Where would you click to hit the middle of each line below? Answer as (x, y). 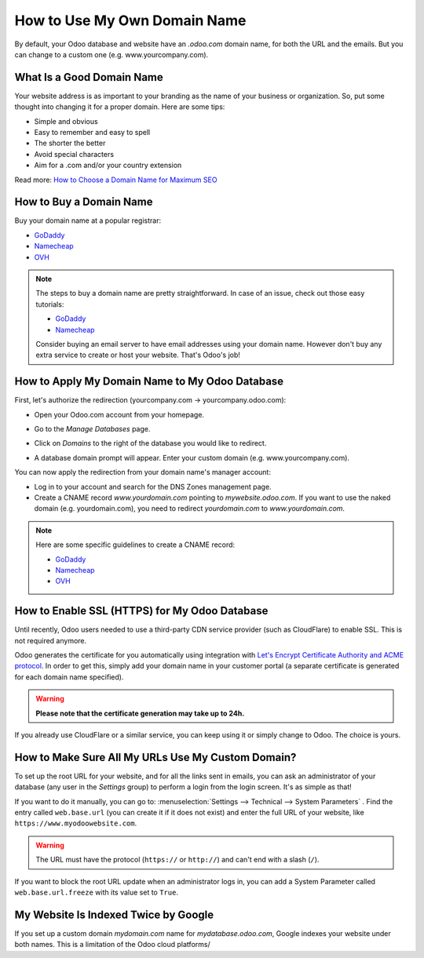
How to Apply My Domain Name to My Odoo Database (149, 382)
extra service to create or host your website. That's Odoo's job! (138, 355)
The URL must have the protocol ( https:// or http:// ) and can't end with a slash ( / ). (177, 860)
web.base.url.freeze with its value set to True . (96, 892)
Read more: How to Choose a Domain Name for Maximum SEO (116, 180)
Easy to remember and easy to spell (92, 133)
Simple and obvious (66, 121)
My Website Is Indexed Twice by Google (114, 914)
